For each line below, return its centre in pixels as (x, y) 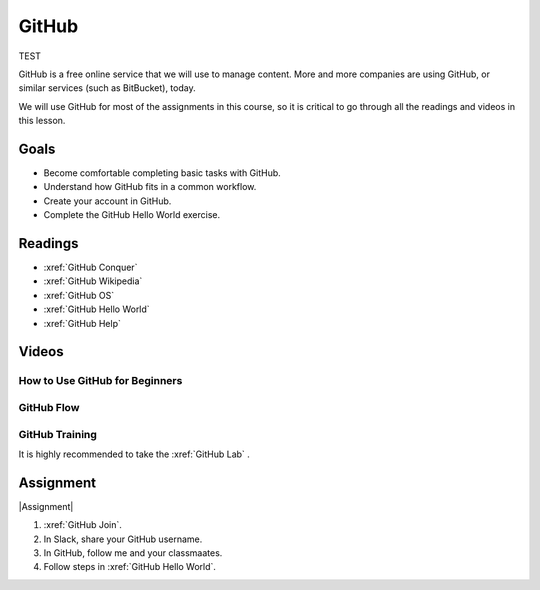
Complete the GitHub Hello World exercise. (132, 215)
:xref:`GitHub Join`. (82, 525)
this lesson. (42, 121)
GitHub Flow (49, 407)
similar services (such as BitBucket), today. (107, 88)
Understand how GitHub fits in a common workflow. (150, 187)
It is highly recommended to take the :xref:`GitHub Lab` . (134, 454)
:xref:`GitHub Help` (82, 323)
